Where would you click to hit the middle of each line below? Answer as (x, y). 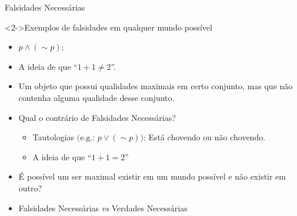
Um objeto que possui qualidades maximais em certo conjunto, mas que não (156, 86)
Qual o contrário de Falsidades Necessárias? (97, 117)
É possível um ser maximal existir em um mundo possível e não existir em (152, 176)
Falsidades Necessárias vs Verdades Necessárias (103, 207)
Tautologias (54, 137)
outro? (30, 188)
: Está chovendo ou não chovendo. (204, 137)
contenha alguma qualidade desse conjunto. (96, 97)
